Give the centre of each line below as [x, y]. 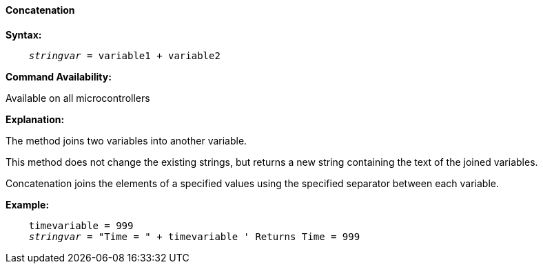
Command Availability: [59, 76]
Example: [28, 204]
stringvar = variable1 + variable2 [124, 55]
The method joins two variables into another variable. [126, 140]
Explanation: [35, 119]
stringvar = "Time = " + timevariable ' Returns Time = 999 [194, 236]
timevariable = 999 [81, 225]
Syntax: [24, 34]
